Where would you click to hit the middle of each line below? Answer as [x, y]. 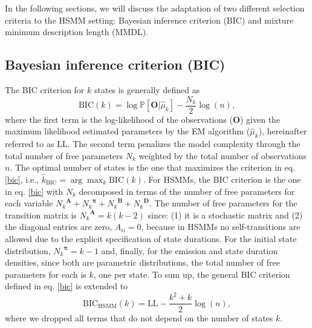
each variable [29, 203]
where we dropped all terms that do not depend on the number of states [139, 317]
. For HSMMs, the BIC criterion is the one [222, 179]
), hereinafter [283, 131]
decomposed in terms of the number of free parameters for [187, 191]
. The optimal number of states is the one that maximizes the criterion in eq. [153, 167]
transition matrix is [41, 215]
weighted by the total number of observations [223, 155]
